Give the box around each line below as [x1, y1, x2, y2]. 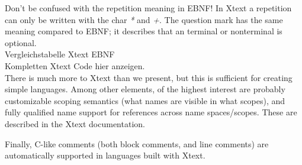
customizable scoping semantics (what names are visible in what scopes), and [5, 94, 285, 106]
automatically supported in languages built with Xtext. [5, 149, 205, 161]
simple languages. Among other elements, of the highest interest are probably [5, 83, 285, 95]
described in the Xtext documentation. [5, 117, 145, 130]
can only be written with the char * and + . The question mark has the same [5, 13, 283, 25]
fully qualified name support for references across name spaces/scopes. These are [5, 106, 297, 118]
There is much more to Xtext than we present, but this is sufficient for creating [5, 71, 293, 83]
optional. [5, 36, 37, 48]
